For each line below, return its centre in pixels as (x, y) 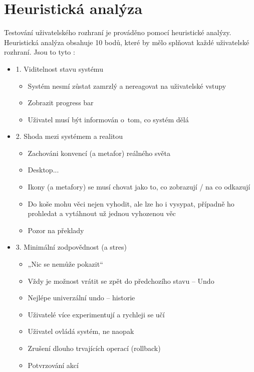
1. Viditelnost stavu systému (59, 68)
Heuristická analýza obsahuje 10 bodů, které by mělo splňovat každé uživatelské (127, 42)
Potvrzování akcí (53, 365)
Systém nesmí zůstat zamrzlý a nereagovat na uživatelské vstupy (127, 85)
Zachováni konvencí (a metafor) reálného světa (99, 153)
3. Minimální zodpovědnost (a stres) (71, 247)
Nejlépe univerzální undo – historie (81, 298)
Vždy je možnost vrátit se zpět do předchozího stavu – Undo (121, 281)
